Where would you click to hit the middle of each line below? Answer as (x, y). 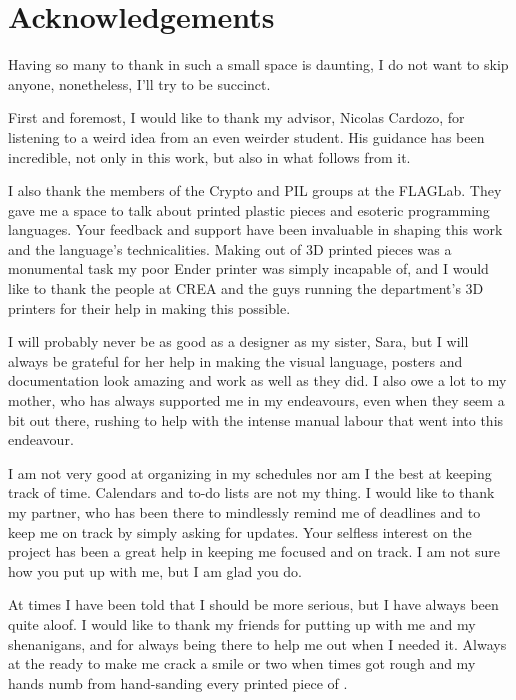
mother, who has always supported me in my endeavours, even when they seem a (256, 400)
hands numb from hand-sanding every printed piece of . (178, 682)
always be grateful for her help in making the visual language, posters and (235, 360)
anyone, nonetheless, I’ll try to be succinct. (139, 83)
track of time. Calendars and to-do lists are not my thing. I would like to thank (251, 492)
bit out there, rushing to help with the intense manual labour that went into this (256, 419)
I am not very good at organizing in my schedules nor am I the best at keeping (250, 472)
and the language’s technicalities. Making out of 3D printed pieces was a (230, 248)
